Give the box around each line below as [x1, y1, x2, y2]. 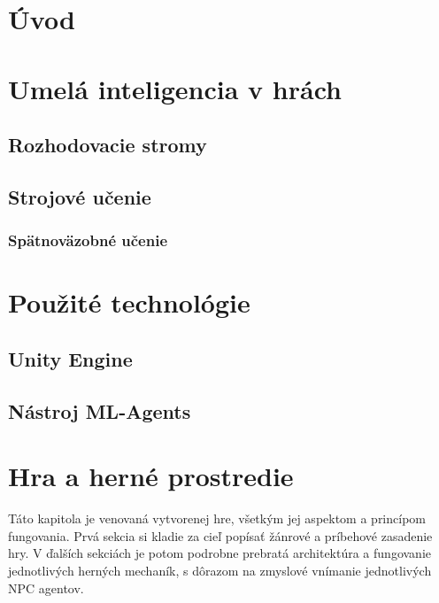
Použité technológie [8, 284, 250, 321]
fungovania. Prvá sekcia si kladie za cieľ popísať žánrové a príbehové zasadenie [8, 526, 433, 545]
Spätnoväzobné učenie [8, 229, 168, 251]
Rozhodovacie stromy [8, 131, 207, 158]
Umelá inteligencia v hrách [8, 70, 342, 106]
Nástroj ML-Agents [8, 397, 191, 424]
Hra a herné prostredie [8, 458, 294, 494]
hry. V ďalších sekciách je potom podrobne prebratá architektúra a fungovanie [8, 544, 431, 562]
